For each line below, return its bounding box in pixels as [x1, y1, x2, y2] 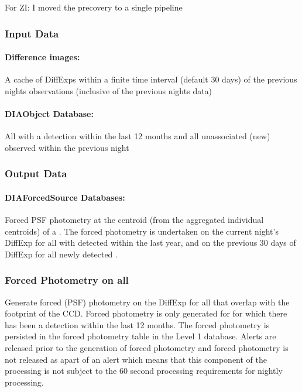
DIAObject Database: [5, 108, 94, 120]
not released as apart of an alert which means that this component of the [5, 353, 267, 365]
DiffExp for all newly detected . [5, 247, 118, 260]
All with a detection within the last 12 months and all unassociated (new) [5, 130, 270, 142]
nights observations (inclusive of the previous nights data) [5, 84, 212, 97]
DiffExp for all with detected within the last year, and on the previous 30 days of [5, 236, 296, 249]
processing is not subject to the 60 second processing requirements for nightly [5, 365, 283, 377]
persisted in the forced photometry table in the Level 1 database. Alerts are [5, 330, 276, 342]
